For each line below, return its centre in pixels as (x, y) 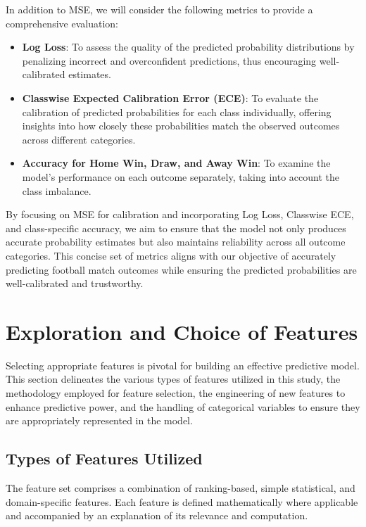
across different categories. (79, 139)
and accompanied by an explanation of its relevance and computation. (157, 515)
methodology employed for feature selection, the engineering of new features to (176, 393)
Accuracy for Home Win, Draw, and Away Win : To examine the (176, 163)
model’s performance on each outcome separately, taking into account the (181, 176)
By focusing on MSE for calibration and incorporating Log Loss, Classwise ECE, (180, 214)
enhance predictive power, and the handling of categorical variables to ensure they (183, 406)
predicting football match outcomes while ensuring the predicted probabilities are (181, 269)
